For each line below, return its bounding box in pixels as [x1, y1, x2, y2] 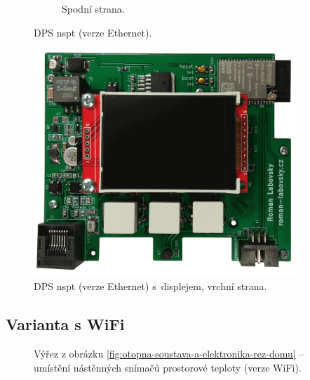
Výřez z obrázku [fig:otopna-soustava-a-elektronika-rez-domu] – [34, 346, 304, 361]
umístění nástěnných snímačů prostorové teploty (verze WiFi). [34, 360, 302, 374]
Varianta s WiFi [6, 313, 125, 335]
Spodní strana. [62, 1, 125, 15]
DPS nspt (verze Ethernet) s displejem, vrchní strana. [34, 279, 267, 294]
